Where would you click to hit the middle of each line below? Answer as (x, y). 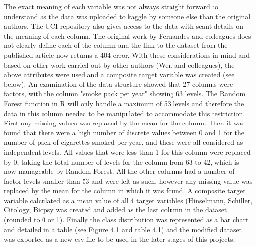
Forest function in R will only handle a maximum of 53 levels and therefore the (124, 103)
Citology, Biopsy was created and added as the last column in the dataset (116, 210)
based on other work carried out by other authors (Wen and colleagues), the (119, 64)
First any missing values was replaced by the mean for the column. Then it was (124, 123)
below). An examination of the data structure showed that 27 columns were (119, 84)
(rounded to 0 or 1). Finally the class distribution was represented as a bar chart (126, 220)
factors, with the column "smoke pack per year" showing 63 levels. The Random (125, 94)
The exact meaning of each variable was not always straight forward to (111, 6)
